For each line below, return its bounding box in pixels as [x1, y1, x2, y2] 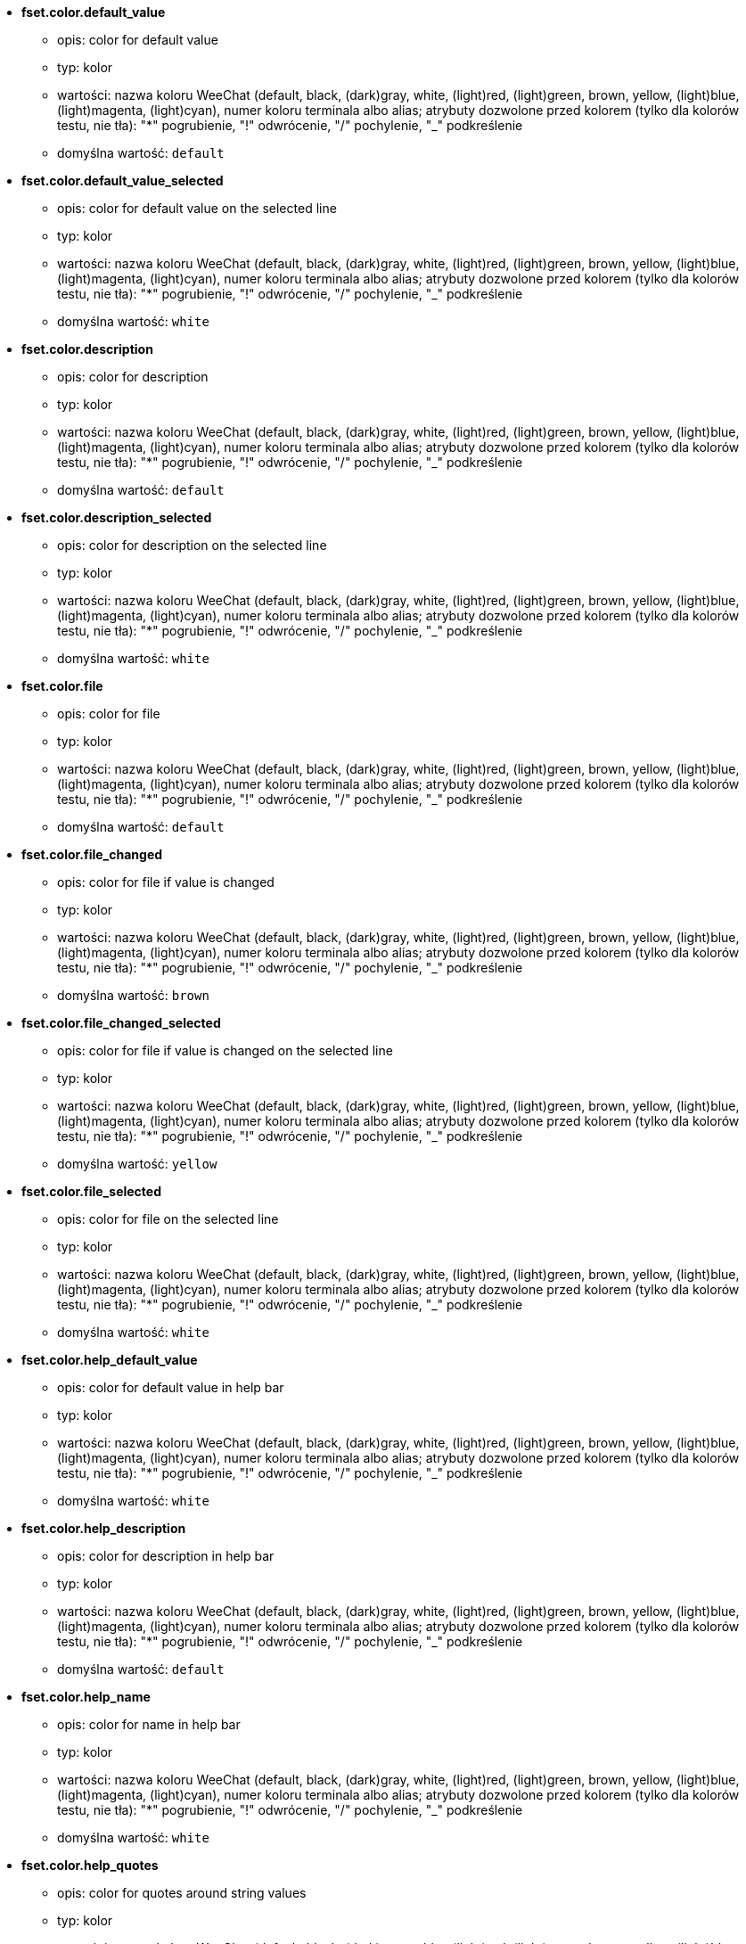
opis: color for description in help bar [57, 1548, 275, 1563]
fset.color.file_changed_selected [21, 1015, 221, 1030]
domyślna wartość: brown [57, 988, 209, 1003]
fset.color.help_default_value [21, 1352, 198, 1367]
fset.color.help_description [21, 1521, 186, 1536]
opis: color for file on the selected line [57, 1211, 279, 1226]
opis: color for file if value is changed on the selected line [57, 1043, 393, 1058]
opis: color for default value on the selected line [57, 201, 337, 216]
